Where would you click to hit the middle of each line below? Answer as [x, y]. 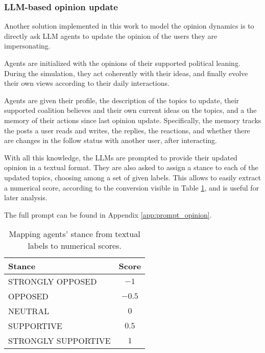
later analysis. [26, 197]
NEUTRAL [29, 311]
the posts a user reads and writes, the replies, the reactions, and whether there [127, 130]
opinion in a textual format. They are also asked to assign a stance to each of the [131, 167]
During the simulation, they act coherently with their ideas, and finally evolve [126, 73]
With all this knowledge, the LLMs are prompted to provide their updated [121, 157]
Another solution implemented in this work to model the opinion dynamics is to [129, 26]
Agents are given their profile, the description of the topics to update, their [122, 100]
